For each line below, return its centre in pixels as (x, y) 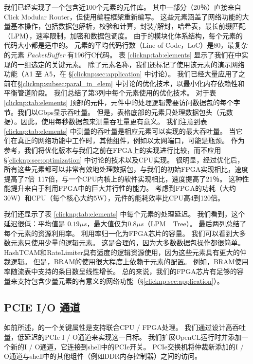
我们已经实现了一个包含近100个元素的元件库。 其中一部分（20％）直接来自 (123, 7)
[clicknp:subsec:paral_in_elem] (67, 83)
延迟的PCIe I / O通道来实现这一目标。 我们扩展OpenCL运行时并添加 (133, 337)
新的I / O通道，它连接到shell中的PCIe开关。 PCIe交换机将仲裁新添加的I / (127, 346)
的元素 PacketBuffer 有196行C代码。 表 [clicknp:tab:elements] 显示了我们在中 (123, 54)
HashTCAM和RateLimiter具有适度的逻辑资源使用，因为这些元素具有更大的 (122, 252)
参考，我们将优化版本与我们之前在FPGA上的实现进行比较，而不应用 (113, 150)
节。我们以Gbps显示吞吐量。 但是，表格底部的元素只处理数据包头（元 (115, 112)
